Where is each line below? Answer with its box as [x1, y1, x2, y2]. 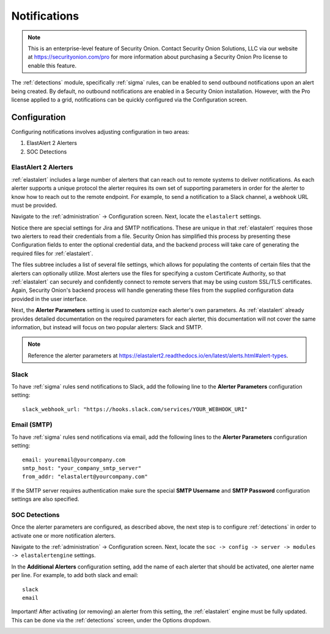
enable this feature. [28, 62, 76, 69]
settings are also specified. [11, 496, 79, 503]
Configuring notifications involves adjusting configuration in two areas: [11, 128, 189, 135]
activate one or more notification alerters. [11, 532, 116, 539]
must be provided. [11, 201, 57, 209]
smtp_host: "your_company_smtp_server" [22, 464, 142, 471]
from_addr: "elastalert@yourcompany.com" [22, 473, 148, 480]
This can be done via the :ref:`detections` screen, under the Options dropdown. [11, 616, 211, 624]
